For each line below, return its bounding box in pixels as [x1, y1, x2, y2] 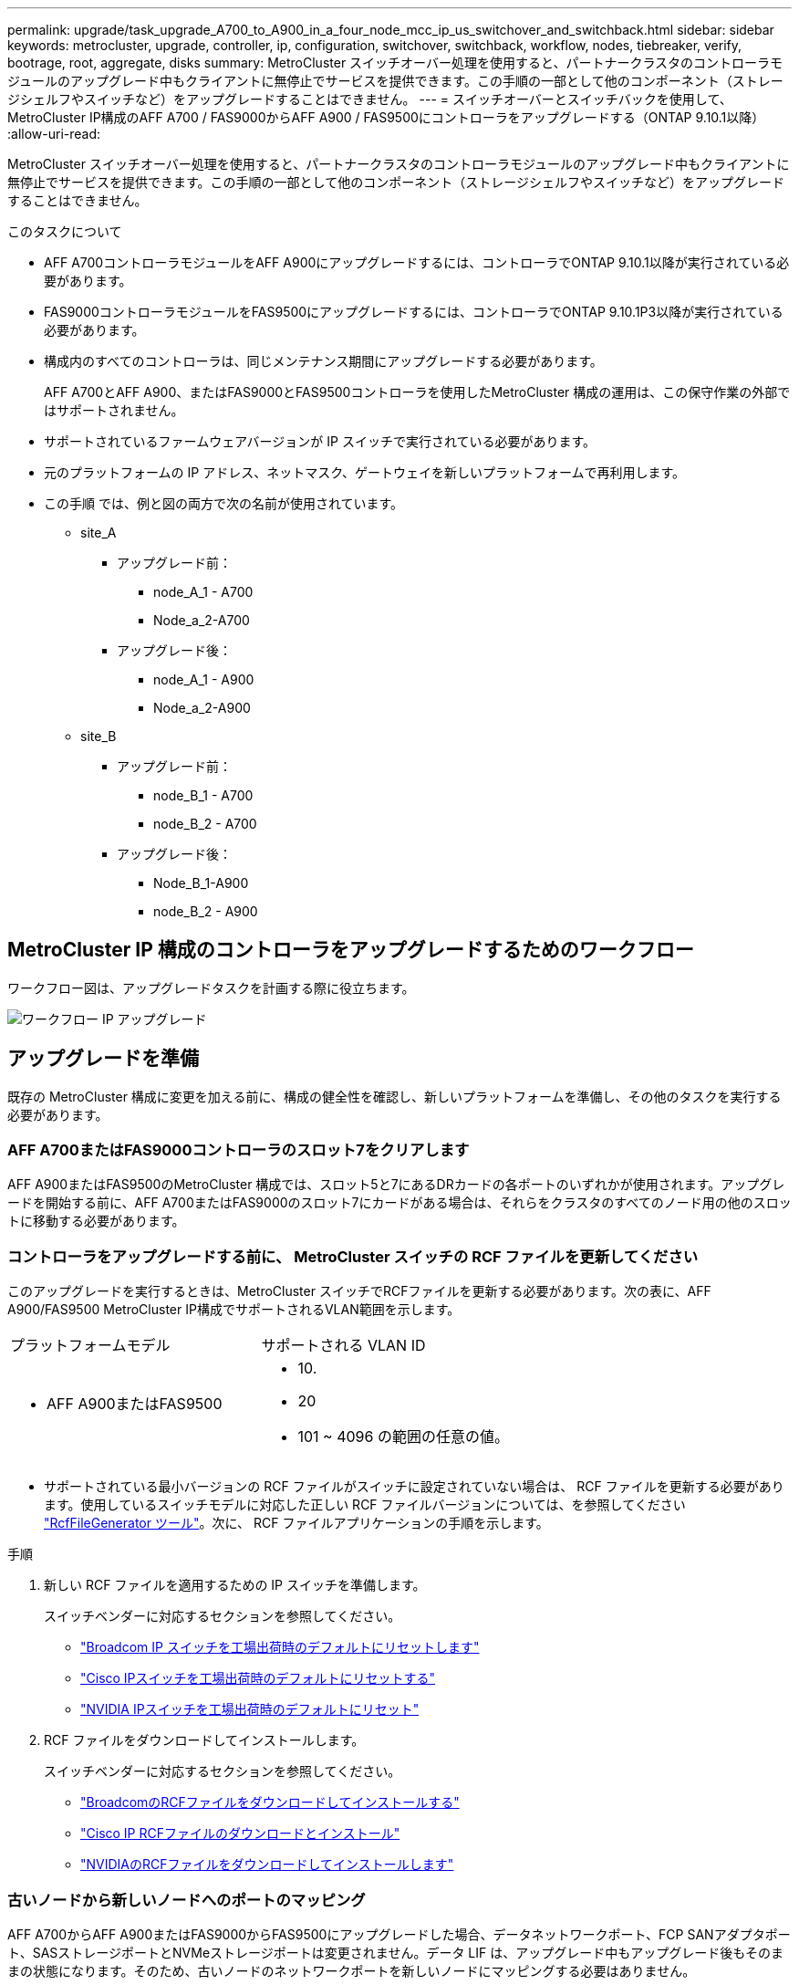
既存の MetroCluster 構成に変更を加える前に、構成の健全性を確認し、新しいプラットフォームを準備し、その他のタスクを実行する [7, 1088, 782, 1104]
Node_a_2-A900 [153, 700, 251, 716]
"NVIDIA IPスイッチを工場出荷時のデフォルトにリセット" [80, 1701, 420, 1718]
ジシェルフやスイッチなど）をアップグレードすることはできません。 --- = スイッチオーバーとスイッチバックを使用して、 [7, 91, 732, 107]
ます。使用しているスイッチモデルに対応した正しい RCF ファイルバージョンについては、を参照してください [44, 1497, 686, 1513]
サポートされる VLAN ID [261, 1336, 426, 1355]
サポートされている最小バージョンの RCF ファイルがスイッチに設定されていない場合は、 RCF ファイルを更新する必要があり [44, 1478, 784, 1495]
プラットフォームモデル [10, 1336, 171, 1355]
